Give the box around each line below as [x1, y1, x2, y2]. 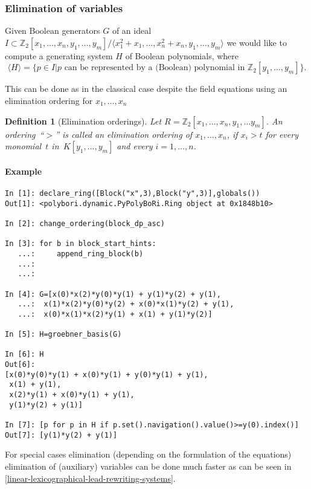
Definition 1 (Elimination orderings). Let [5, 114, 162, 127]
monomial [5, 140, 42, 152]
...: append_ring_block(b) [18, 249, 144, 258]
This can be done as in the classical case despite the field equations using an [5, 82, 287, 95]
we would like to [226, 36, 287, 48]
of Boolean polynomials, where [125, 49, 239, 62]
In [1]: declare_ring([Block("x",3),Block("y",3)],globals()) [5, 189, 260, 198]
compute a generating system [5, 49, 113, 62]
